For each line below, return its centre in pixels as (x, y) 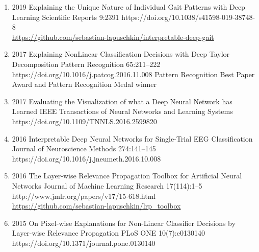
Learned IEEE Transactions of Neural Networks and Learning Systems (122, 111)
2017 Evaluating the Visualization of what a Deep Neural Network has (122, 101)
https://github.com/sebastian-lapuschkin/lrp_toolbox (96, 206)
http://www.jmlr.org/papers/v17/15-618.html (84, 196)
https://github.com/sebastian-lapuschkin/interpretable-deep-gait (113, 37)
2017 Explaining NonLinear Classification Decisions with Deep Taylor (121, 54)
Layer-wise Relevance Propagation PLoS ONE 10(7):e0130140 (108, 233)
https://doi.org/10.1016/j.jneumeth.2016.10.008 (86, 158)
